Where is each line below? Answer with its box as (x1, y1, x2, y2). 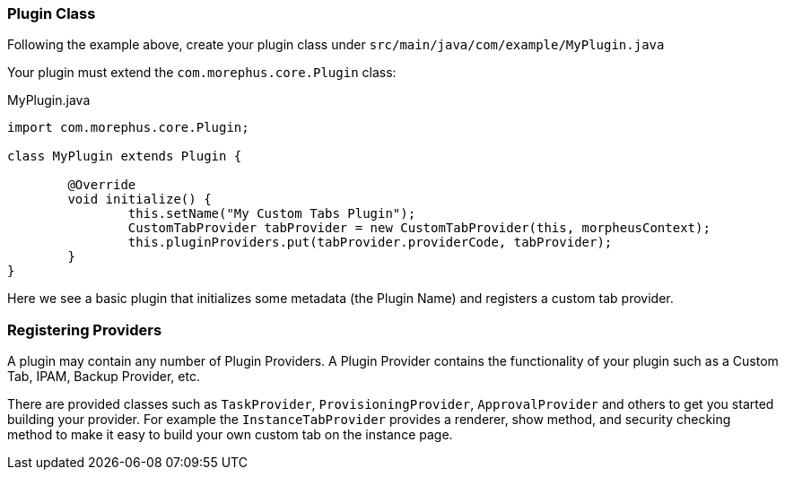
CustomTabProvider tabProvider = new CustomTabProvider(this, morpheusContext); (127, 221, 711, 236)
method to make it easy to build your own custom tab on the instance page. (7, 427, 453, 443)
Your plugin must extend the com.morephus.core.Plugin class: (7, 65, 397, 81)
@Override (67, 178, 136, 193)
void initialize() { (67, 192, 212, 207)
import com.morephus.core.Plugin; (7, 120, 249, 135)
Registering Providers (7, 320, 162, 339)
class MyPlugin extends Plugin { (7, 149, 242, 164)
